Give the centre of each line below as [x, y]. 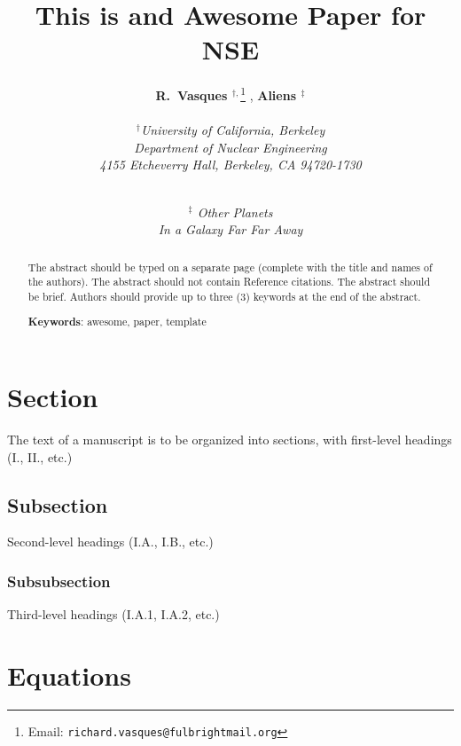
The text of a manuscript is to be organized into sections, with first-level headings [230, 439]
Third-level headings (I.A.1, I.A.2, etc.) [113, 614]
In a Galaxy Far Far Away [230, 229]
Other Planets [235, 212]
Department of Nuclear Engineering [230, 147]
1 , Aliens [269, 94]
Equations [69, 675]
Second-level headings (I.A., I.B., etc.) [110, 542]
